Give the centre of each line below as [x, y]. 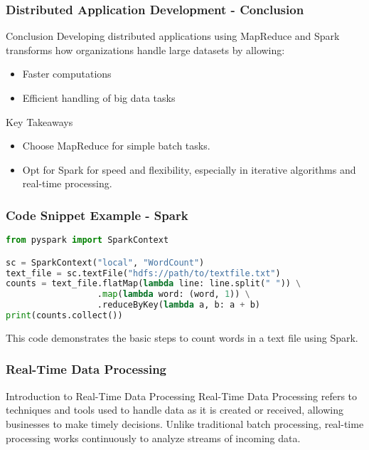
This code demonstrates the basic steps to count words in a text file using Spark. [182, 337]
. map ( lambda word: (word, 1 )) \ [173, 294]
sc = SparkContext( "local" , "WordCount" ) [105, 262]
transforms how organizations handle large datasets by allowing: [145, 49]
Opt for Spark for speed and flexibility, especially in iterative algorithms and [189, 169]
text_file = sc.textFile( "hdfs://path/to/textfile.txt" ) [143, 273]
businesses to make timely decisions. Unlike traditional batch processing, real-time [185, 423]
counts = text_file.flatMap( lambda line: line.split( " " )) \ [154, 284]
